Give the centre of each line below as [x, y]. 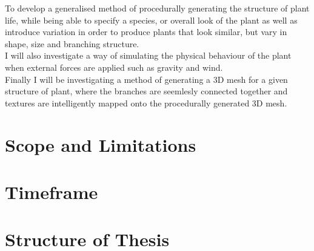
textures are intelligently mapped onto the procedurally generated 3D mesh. [146, 103]
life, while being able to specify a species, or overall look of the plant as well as [151, 20]
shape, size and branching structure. [72, 43]
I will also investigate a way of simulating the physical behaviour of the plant [148, 55]
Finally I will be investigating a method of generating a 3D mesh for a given [146, 79]
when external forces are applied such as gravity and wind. [114, 67]
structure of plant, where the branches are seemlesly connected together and [146, 91]
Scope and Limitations [101, 144]
